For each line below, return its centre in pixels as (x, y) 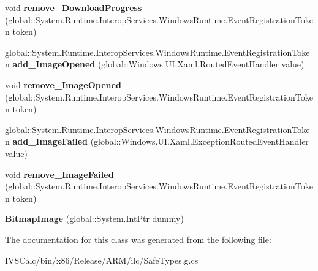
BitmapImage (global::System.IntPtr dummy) (94, 219)
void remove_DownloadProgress (74, 7)
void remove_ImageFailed (59, 174)
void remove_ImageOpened (63, 84)
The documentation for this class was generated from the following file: (138, 239)
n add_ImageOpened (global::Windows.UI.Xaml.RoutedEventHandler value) (155, 64)
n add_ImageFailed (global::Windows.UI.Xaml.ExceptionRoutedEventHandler (157, 141)
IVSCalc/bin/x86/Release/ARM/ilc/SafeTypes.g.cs (102, 260)
